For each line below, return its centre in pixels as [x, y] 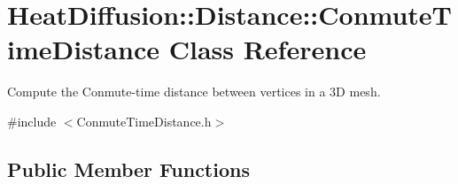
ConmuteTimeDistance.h [144, 121]
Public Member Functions [128, 169]
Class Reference [268, 49]
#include [32, 121]
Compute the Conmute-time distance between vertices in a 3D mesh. [194, 92]
